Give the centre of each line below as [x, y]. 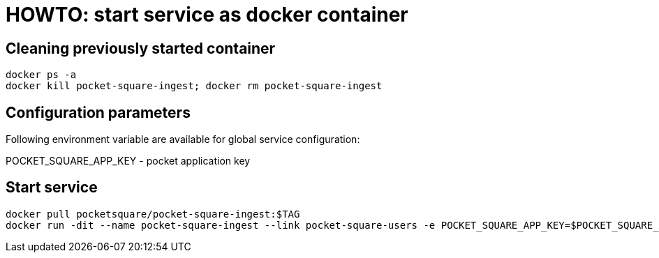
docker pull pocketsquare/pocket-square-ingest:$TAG [153, 214]
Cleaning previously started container [141, 48]
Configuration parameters [98, 112]
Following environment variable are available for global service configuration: [183, 139]
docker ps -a [41, 75]
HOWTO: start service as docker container [207, 15]
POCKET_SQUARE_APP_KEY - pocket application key [128, 161]
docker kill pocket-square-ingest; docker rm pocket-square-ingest [194, 86]
